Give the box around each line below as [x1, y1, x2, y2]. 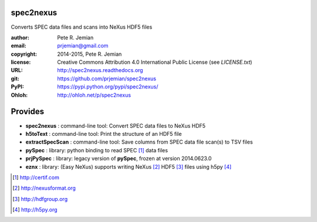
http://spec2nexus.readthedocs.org [57, 67, 143, 74]
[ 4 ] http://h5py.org [12, 206, 58, 213]
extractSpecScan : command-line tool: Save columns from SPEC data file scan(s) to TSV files [25, 138, 253, 146]
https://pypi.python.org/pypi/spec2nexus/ [57, 83, 158, 90]
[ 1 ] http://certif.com [12, 173, 60, 181]
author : [11, 34, 29, 41]
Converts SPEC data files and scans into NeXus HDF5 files [11, 23, 153, 30]
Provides [11, 107, 44, 117]
